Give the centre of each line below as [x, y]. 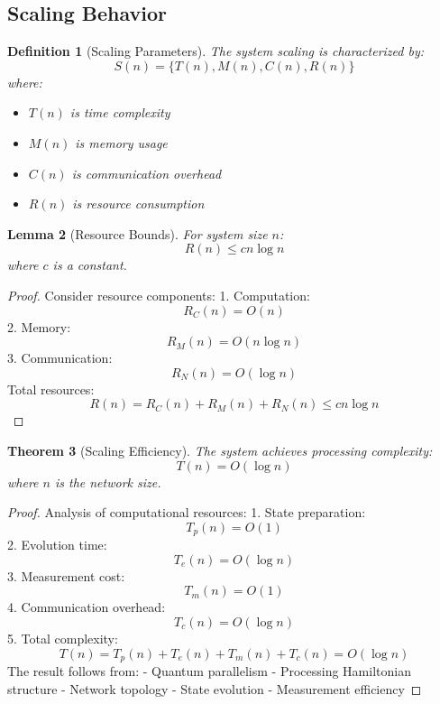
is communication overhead [147, 173]
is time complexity [120, 112]
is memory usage [121, 142]
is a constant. [90, 265]
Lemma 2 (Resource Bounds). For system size [137, 233]
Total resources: [51, 389]
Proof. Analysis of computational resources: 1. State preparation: [187, 512]
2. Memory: [39, 326]
